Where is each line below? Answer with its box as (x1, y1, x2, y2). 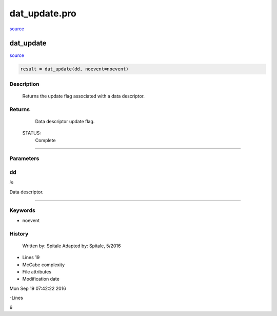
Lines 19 (22, 254, 40, 261)
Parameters (9, 155, 39, 162)
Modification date (22, 276, 60, 282)
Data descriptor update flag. (35, 118, 95, 124)
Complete (35, 137, 56, 143)
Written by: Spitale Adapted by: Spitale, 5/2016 (22, 243, 121, 249)
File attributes (22, 269, 51, 275)
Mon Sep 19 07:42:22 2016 (9, 285, 66, 291)
